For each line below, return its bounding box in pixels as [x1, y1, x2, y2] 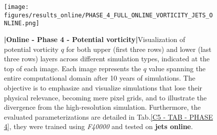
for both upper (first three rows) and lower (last [66, 44, 212, 54]
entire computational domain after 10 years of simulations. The [4, 73, 195, 83]
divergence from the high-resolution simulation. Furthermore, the [4, 102, 201, 112]
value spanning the [148, 63, 206, 73]
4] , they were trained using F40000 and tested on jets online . [4, 121, 193, 132]
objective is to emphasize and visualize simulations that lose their [4, 82, 203, 92]
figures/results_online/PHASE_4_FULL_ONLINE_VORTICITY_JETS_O [4, 11, 213, 19]
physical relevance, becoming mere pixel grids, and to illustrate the [4, 92, 207, 102]
